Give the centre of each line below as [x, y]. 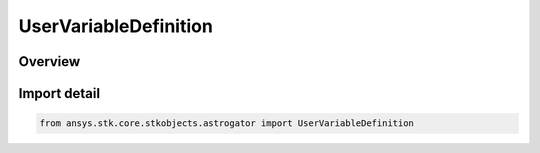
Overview [49, 61]
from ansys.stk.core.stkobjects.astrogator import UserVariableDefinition [227, 123]
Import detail [59, 93]
